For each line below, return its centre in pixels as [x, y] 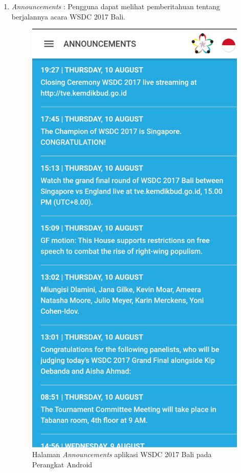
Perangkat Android [62, 464]
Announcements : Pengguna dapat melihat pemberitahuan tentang [116, 6]
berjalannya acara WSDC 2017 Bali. [68, 16]
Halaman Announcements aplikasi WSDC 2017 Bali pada [122, 454]
